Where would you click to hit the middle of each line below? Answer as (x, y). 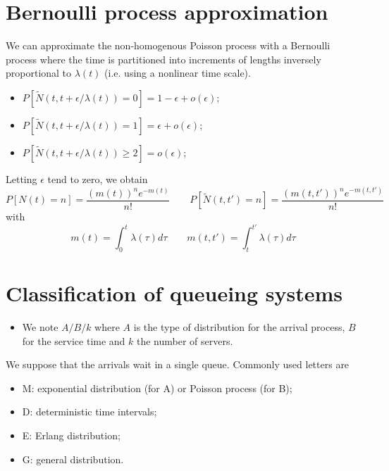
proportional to (39, 73)
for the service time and (74, 340)
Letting (21, 178)
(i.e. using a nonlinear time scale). (178, 73)
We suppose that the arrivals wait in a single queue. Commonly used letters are (178, 364)
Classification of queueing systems (174, 293)
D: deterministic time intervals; (89, 412)
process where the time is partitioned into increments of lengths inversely (163, 59)
